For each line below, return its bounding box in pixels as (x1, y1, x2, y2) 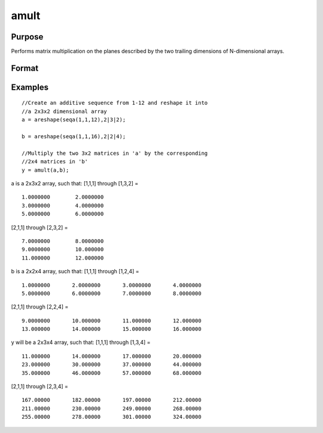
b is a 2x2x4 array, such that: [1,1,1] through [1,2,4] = (11, 268, 140, 275)
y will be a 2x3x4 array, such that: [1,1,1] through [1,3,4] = (11, 339, 151, 346)
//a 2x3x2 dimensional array (22, 108, 107, 115)
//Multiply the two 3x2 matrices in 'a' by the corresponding (22, 150, 208, 157)
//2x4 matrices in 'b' (22, 158, 89, 165)
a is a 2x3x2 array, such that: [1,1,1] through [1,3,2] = (11, 180, 139, 187)
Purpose (11, 32, 44, 42)
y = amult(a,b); (22, 166, 69, 173)
